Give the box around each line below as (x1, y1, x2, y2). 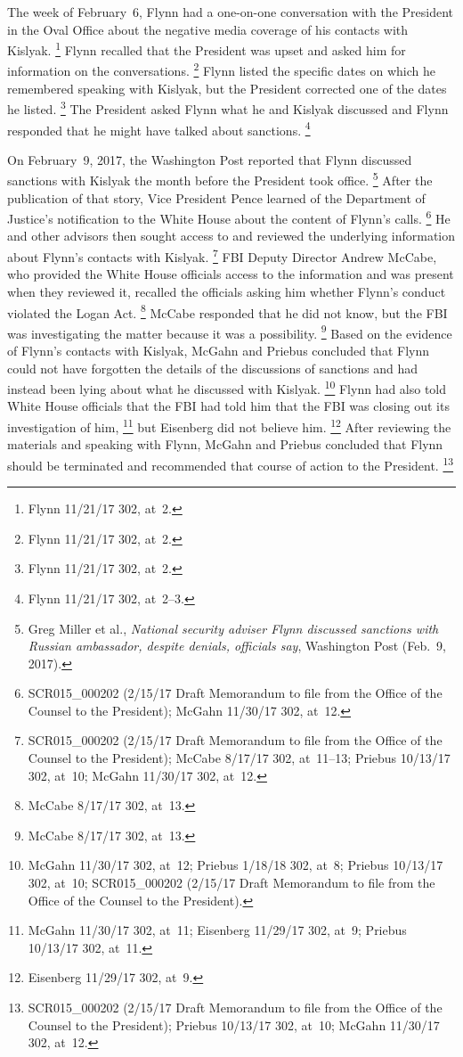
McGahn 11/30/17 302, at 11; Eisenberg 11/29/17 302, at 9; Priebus (28, 921, 407, 939)
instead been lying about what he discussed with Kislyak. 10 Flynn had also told (7, 377, 447, 397)
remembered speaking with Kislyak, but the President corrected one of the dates (7, 78, 447, 97)
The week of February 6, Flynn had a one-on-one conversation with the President (7, 3, 454, 20)
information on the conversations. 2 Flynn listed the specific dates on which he (7, 59, 435, 80)
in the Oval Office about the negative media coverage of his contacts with (7, 20, 409, 38)
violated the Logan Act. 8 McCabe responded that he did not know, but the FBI (7, 300, 448, 322)
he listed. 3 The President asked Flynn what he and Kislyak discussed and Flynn (7, 97, 449, 118)
